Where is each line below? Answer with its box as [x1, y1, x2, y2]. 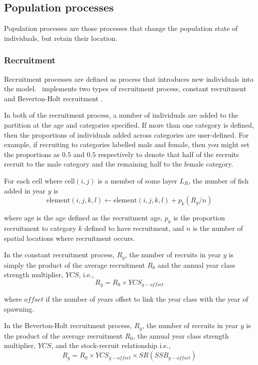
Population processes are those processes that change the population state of [4, 23, 238, 33]
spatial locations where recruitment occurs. [4, 232, 135, 243]
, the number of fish [188, 175, 249, 185]
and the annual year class [157, 259, 235, 270]
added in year [4, 185, 46, 195]
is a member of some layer [98, 175, 177, 185]
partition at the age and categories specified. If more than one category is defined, [4, 119, 255, 130]
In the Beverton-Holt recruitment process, [4, 320, 132, 331]
